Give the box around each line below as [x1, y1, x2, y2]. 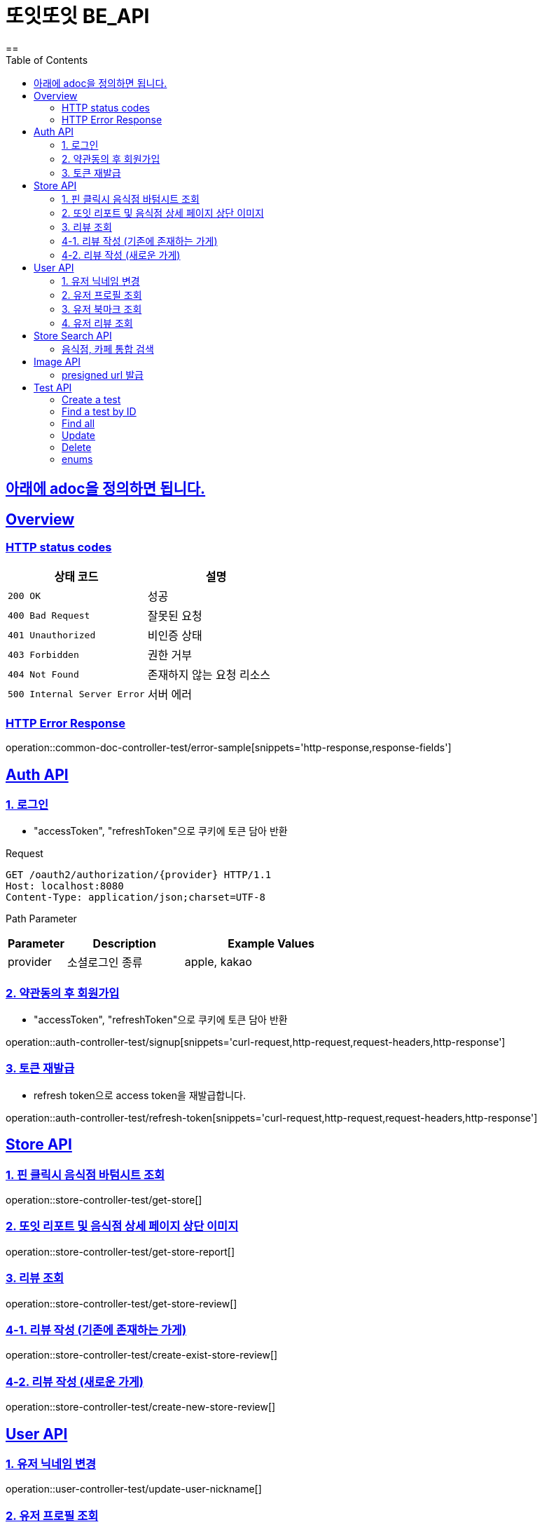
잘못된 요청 [147, 609, 202, 624]
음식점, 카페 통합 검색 [62, 342, 154, 355]
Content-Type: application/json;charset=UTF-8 [6, 892, 265, 903]
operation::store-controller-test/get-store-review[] [6, 1297, 237, 1310]
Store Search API [34, 329, 112, 342]
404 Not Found [8, 668, 79, 680]
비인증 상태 [147, 628, 202, 643]
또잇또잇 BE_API [6, 4, 150, 28]
